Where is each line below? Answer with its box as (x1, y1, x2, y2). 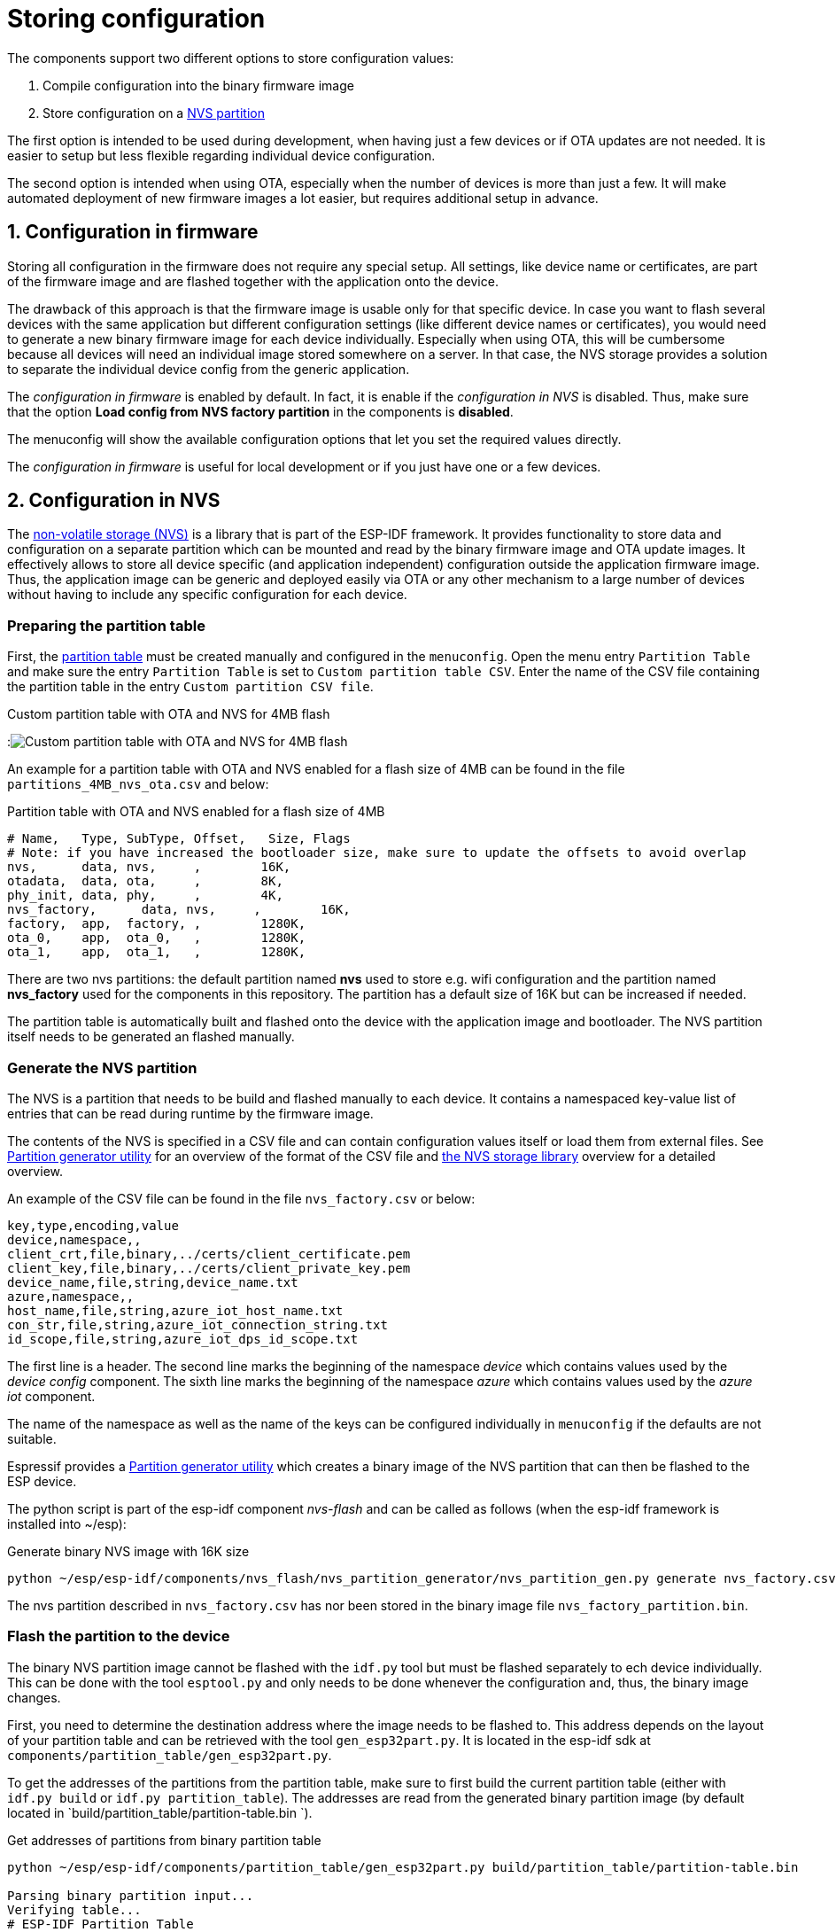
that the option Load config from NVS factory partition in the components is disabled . (7, 403, 514, 419)
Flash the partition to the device (7, 1627, 230, 1646)
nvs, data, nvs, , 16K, (7, 860, 291, 875)
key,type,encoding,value (7, 1218, 179, 1233)
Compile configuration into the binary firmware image (43, 77, 354, 93)
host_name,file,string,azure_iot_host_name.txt (7, 1303, 344, 1318)
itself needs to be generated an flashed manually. (7, 1029, 295, 1045)
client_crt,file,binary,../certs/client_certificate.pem (7, 1246, 411, 1261)
